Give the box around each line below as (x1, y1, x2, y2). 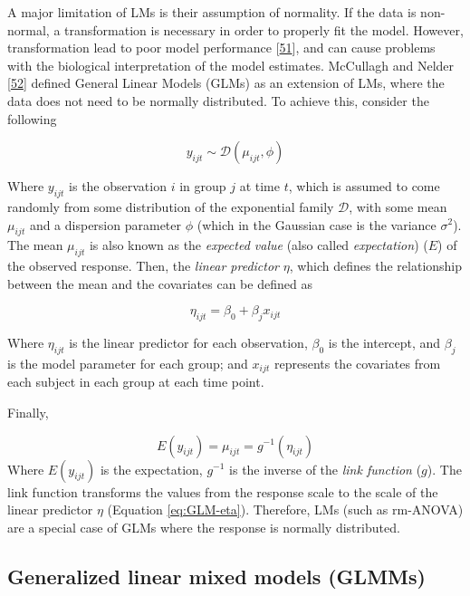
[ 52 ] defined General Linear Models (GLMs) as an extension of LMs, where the (7, 73, 445, 92)
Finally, (7, 402, 49, 421)
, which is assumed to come (288, 177, 440, 196)
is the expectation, (100, 459, 203, 478)
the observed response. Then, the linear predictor (7, 256, 280, 275)
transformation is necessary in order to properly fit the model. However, (64, 20, 464, 39)
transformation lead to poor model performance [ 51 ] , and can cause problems (7, 38, 436, 57)
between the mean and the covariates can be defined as (7, 274, 312, 293)
